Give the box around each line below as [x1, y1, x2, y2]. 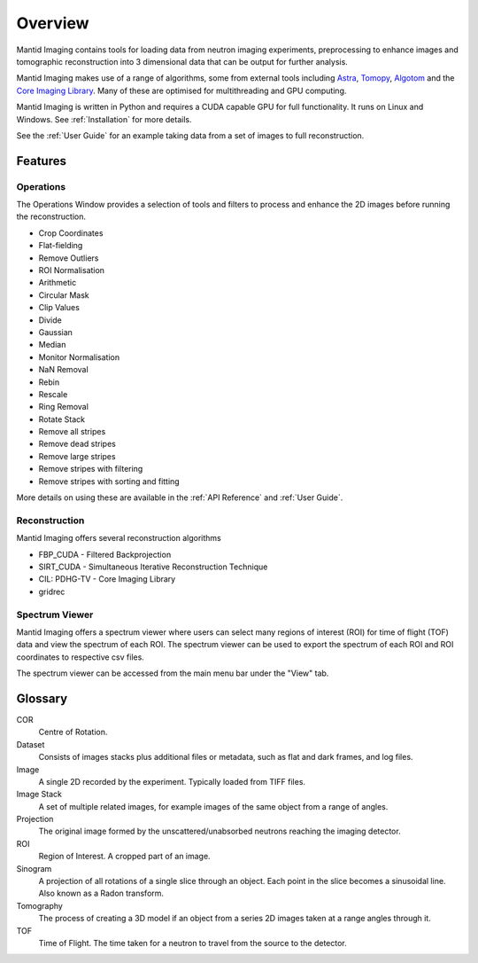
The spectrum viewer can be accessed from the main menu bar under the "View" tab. [16, 668, 329, 678]
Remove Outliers [38, 253, 99, 263]
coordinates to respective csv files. [16, 652, 145, 662]
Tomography [16, 900, 64, 911]
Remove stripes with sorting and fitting [38, 475, 181, 487]
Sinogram [16, 863, 52, 873]
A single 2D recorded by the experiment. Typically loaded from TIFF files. [38, 776, 305, 787]
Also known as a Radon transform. [38, 888, 164, 899]
